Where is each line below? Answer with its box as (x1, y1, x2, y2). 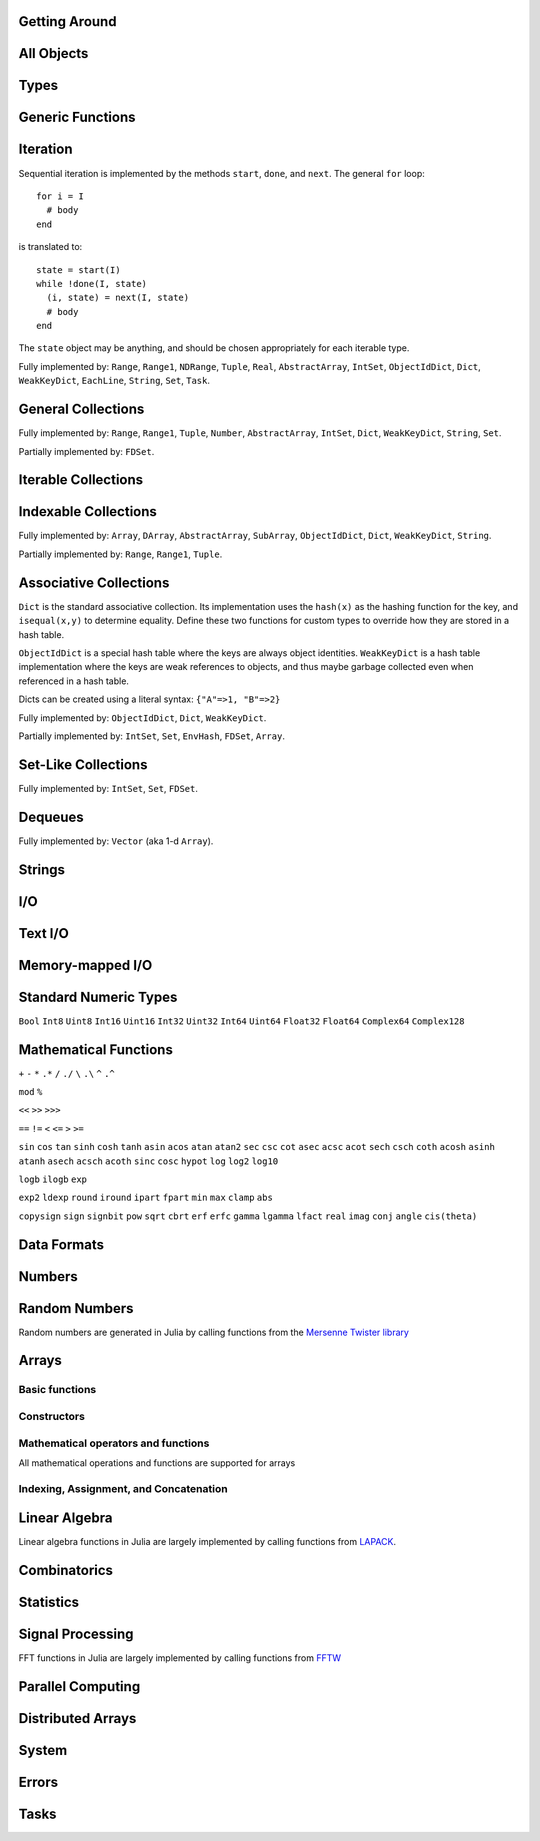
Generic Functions (18, 109, 136, 126)
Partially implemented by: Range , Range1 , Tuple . (18, 548, 223, 560)
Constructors (18, 1410, 85, 1423)
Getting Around (18, 13, 117, 30)
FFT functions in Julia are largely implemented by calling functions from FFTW (18, 1652, 342, 1664)
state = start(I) (36, 264, 121, 275)
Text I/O (18, 925, 69, 942)
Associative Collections (18, 574, 170, 591)
